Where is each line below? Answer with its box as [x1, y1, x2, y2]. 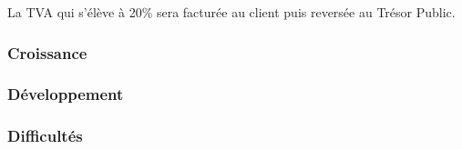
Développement [7, 83, 124, 105]
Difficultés [7, 124, 83, 147]
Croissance [7, 41, 87, 64]
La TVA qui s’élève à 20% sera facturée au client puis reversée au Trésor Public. [7, 3, 456, 21]
